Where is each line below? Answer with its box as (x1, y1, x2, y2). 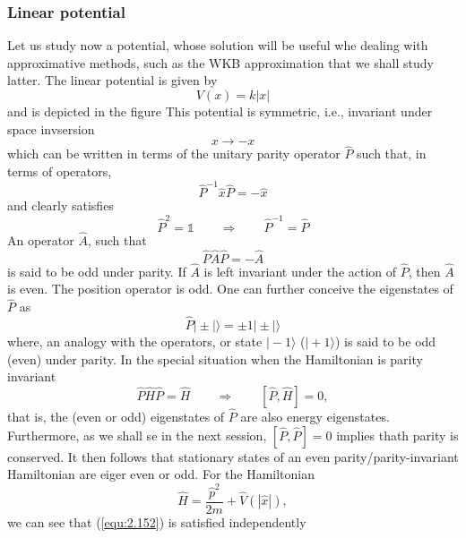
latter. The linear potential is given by (7, 71, 218, 90)
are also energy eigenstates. (240, 407, 390, 426)
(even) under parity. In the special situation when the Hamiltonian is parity (7, 349, 423, 368)
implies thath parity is (336, 425, 459, 444)
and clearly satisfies (7, 196, 114, 215)
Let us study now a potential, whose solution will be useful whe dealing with (7, 36, 428, 55)
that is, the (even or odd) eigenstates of (7, 407, 225, 426)
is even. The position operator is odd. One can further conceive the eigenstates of (7, 279, 453, 298)
